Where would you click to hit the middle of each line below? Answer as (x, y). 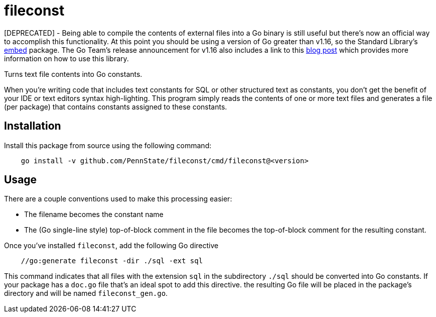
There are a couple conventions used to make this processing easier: (118, 199)
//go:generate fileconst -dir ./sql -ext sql (112, 261)
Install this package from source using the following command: (108, 145)
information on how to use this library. (66, 58)
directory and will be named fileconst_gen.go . (86, 293)
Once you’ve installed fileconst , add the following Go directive (111, 246)
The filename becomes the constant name (94, 215)
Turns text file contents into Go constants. (73, 74)
